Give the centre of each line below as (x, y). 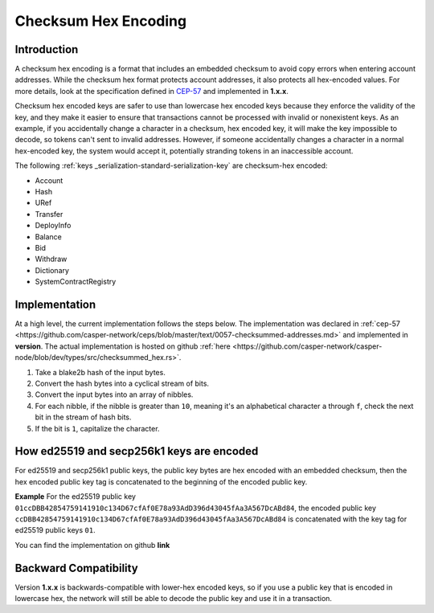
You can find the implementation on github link (92, 545)
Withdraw (51, 259)
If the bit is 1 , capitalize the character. (97, 428)
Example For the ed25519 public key (76, 497)
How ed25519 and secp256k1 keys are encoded (137, 451)
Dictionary (52, 270)
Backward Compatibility (76, 568)
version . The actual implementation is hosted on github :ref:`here (123, 346)
